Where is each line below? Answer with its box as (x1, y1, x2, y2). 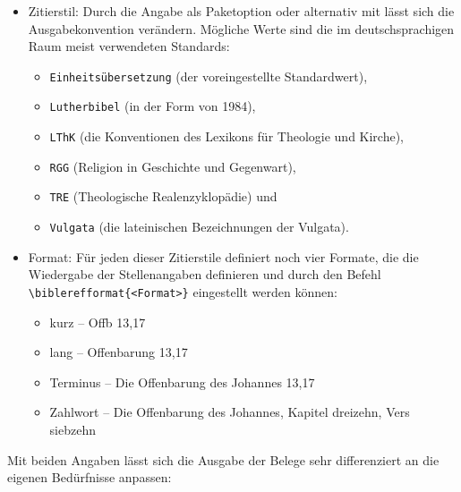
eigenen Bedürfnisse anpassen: (7, 468, 172, 487)
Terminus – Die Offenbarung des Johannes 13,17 (49, 372, 315, 391)
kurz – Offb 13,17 (49, 312, 146, 331)
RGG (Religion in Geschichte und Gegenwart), (49, 157, 296, 175)
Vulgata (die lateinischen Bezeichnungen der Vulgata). (49, 217, 349, 236)
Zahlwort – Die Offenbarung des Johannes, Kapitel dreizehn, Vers (49, 403, 410, 421)
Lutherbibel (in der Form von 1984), (49, 97, 256, 115)
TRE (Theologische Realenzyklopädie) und (49, 187, 277, 206)
